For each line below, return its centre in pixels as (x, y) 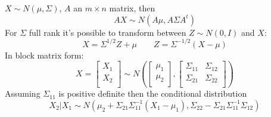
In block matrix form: (44, 55)
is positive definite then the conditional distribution (153, 93)
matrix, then (132, 8)
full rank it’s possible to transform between (108, 32)
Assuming (23, 93)
